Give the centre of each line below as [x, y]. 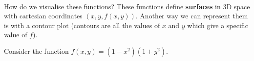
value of [16, 35]
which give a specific [218, 25]
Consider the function [36, 51]
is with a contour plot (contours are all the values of [82, 25]
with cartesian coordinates [43, 16]
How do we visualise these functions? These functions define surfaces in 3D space [127, 6]
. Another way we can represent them [192, 16]
